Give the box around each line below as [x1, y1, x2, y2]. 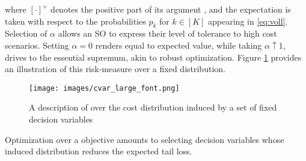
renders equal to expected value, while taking [95, 38, 262, 51]
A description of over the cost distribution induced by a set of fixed [29, 101, 277, 114]
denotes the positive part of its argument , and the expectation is [50, 3, 291, 15]
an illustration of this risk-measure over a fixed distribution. [5, 62, 225, 75]
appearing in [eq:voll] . [208, 14, 288, 27]
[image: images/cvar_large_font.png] [29, 84, 180, 93]
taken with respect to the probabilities [5, 14, 146, 27]
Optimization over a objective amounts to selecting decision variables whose [5, 133, 284, 145]
